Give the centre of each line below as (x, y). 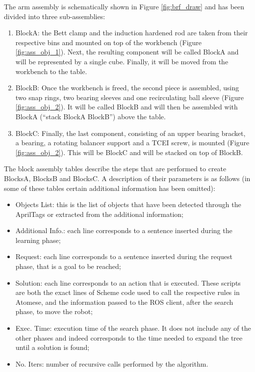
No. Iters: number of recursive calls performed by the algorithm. (112, 363)
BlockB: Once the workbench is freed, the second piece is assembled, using (127, 88)
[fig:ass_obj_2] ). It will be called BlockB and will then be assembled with (127, 107)
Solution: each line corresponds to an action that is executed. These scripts (128, 282)
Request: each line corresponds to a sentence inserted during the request (124, 256)
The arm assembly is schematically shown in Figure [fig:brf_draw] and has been (124, 6)
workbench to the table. (51, 71)
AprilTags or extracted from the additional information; (99, 214)
